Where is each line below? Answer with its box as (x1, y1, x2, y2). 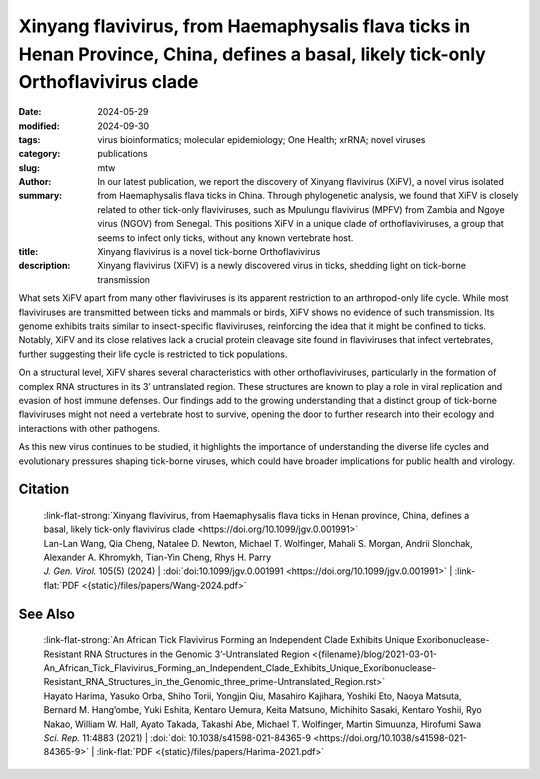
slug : (18, 161, 40, 174)
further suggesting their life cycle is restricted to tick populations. (18, 348, 288, 360)
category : (18, 148, 61, 160)
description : (18, 260, 71, 272)
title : (18, 246, 39, 258)
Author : (18, 176, 52, 188)
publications (97, 148, 149, 160)
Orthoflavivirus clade (18, 71, 199, 94)
